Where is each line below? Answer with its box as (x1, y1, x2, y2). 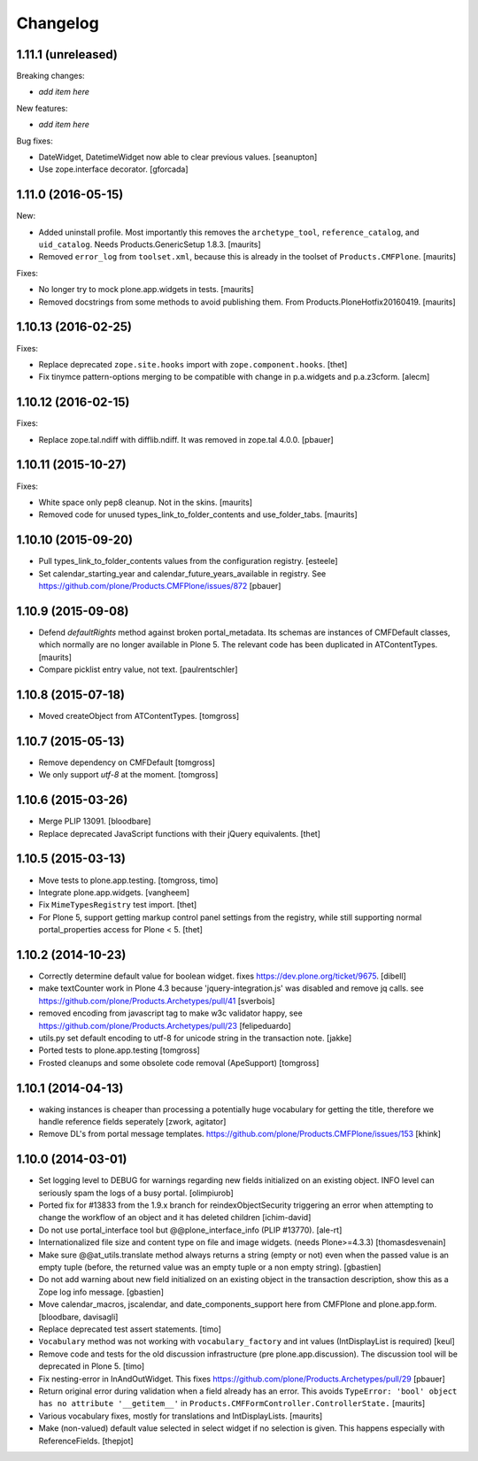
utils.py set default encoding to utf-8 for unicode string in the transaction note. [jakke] (38, 1032, 352, 1043)
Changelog (16, 13, 99, 33)
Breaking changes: (16, 71, 85, 81)
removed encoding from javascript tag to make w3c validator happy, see (38, 1008, 303, 1018)
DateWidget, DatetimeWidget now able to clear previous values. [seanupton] (38, 151, 318, 163)
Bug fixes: (16, 135, 53, 146)
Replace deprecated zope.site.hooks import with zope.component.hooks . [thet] (38, 359, 348, 369)
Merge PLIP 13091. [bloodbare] (38, 816, 151, 827)
